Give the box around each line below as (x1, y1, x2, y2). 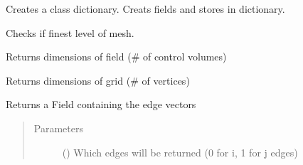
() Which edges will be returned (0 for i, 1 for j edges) (62, 144, 298, 159)
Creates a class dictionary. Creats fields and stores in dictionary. (6, 1, 285, 16)
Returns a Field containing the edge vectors (6, 97, 196, 112)
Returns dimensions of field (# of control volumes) (6, 49, 227, 64)
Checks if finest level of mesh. (6, 25, 134, 40)
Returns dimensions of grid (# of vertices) (6, 73, 190, 87)
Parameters (33, 120, 83, 135)
